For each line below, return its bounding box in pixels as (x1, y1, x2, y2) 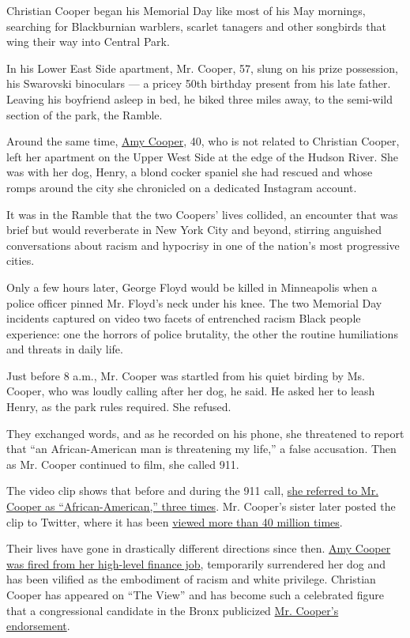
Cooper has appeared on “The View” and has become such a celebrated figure (6, 587, 384, 602)
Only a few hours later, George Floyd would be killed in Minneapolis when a (6, 278, 378, 295)
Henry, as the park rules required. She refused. (6, 398, 231, 415)
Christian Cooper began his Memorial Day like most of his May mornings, (6, 2, 366, 18)
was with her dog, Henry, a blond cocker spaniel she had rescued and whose (6, 164, 373, 180)
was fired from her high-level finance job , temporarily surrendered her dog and (6, 555, 386, 572)
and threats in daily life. (6, 341, 123, 357)
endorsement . (6, 617, 70, 634)
